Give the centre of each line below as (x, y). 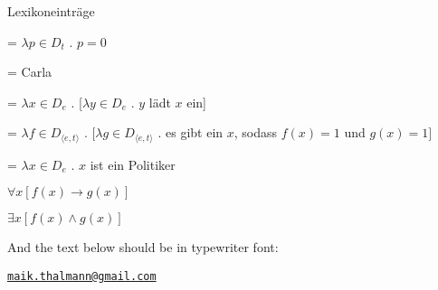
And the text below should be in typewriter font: (143, 247)
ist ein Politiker (133, 164)
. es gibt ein (190, 132)
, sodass (256, 132)
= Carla (30, 72)
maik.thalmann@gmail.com (82, 277)
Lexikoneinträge (51, 11)
